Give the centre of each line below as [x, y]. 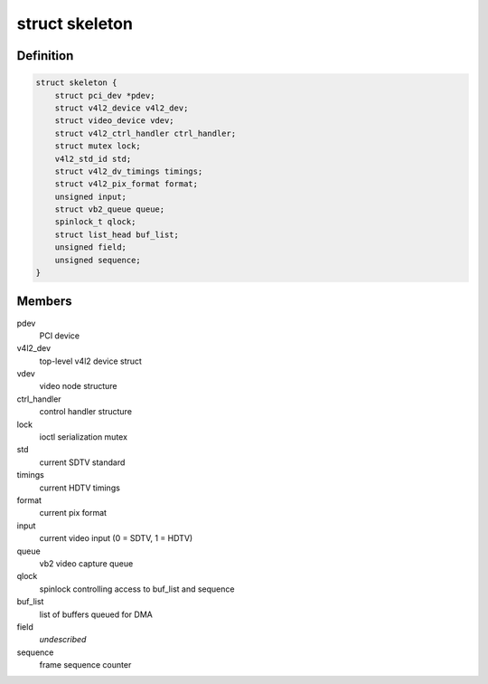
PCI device [60, 336]
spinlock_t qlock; [95, 222]
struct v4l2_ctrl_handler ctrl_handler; [145, 133]
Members [44, 302]
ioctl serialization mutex [84, 437]
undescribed [63, 640]
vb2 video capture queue [86, 563]
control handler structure [86, 412]
